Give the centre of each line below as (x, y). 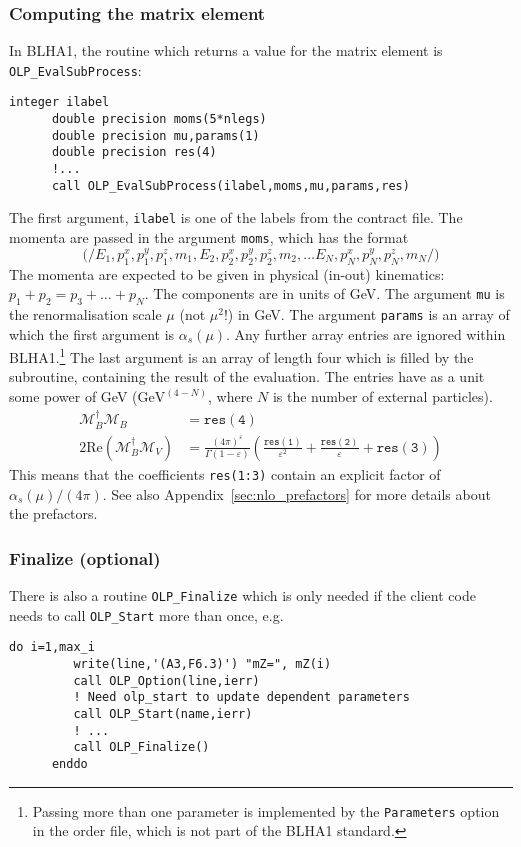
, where (230, 396)
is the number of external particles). (382, 396)
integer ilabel (59, 102)
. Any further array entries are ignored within (366, 333)
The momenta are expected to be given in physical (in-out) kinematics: (227, 273)
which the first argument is (92, 333)
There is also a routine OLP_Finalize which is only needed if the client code (242, 594)
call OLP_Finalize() (141, 747)
